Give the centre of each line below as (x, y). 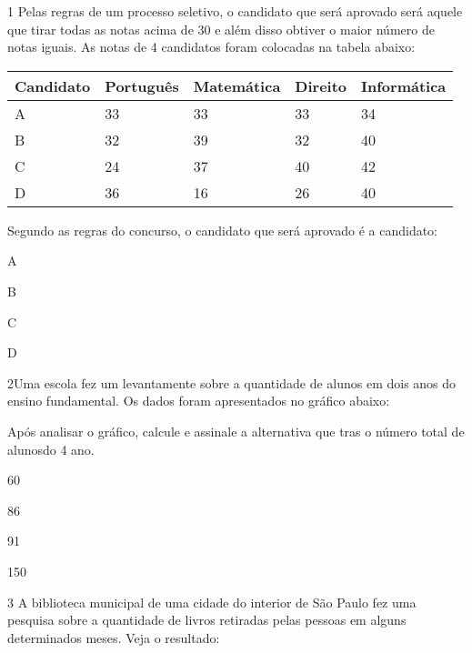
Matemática (237, 85)
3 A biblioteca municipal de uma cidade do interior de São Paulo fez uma (212, 602)
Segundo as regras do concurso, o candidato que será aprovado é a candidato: (223, 230)
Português (142, 85)
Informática (404, 85)
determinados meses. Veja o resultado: (114, 637)
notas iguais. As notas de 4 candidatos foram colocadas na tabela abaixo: (211, 47)
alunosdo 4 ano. (51, 449)
